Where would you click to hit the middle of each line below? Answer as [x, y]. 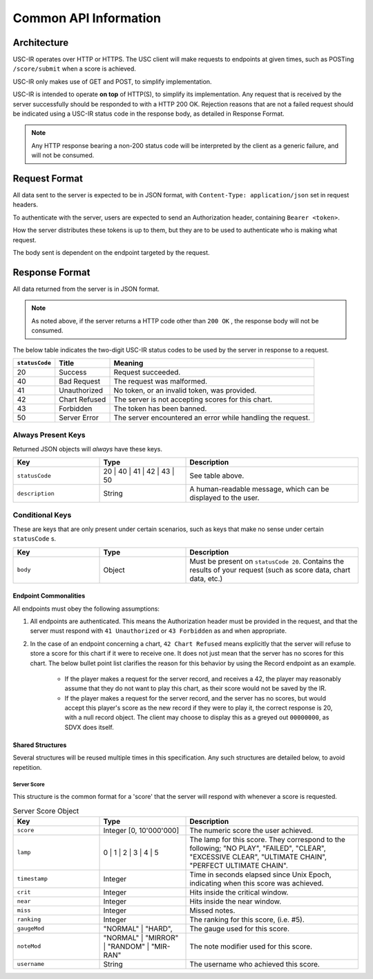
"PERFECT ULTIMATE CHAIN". [239, 865]
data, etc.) [206, 578]
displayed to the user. [224, 498]
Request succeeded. [147, 372]
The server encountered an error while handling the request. [212, 417]
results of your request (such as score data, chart [270, 570]
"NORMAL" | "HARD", [138, 928]
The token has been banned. [160, 408]
